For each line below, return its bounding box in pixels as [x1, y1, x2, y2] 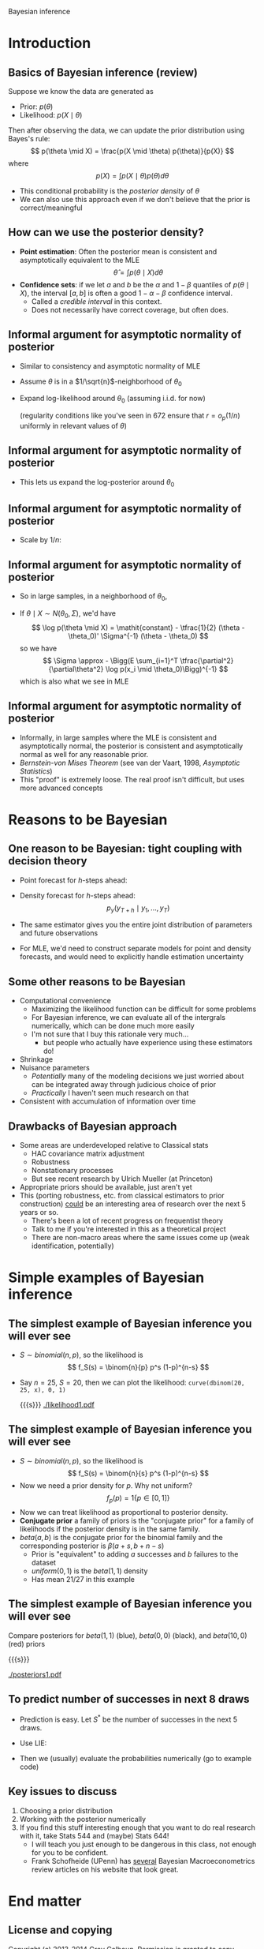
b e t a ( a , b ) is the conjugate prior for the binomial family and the [19, 1532, 223, 1542]
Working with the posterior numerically [19, 1814, 147, 1823]
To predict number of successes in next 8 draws [8, 1692, 250, 1706]
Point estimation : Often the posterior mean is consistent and [19, 246, 218, 256]
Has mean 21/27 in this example [31, 1574, 136, 1584]
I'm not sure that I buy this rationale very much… [31, 1029, 189, 1039]
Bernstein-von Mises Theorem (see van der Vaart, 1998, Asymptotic [19, 758, 240, 767]
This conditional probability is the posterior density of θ [19, 186, 199, 196]
